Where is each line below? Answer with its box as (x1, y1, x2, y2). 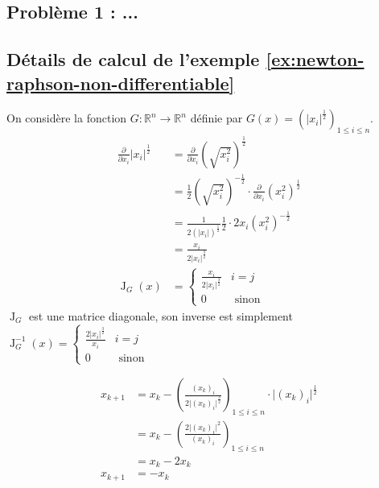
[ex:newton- (266, 47, 365, 72)
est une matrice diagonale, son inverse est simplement (29, 307, 293, 324)
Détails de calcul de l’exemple (6, 47, 260, 72)
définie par (190, 110, 243, 126)
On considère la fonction (6, 110, 127, 126)
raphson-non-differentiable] (6, 70, 235, 95)
